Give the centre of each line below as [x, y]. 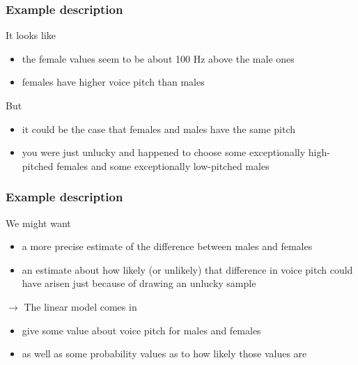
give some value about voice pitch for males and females [141, 330]
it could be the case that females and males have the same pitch [159, 129]
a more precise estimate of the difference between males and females [167, 246]
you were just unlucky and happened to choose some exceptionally [164, 152]
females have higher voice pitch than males [113, 82]
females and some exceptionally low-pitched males [163, 165]
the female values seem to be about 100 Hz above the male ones [158, 58]
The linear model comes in [80, 306]
